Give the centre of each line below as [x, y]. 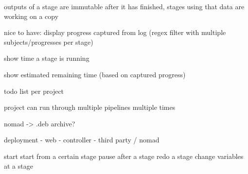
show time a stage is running [47, 58]
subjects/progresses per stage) [49, 42]
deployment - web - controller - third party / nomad [82, 140]
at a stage [18, 165]
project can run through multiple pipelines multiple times [90, 107]
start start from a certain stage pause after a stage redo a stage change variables [124, 156]
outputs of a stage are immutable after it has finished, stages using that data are [124, 6]
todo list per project [34, 91]
